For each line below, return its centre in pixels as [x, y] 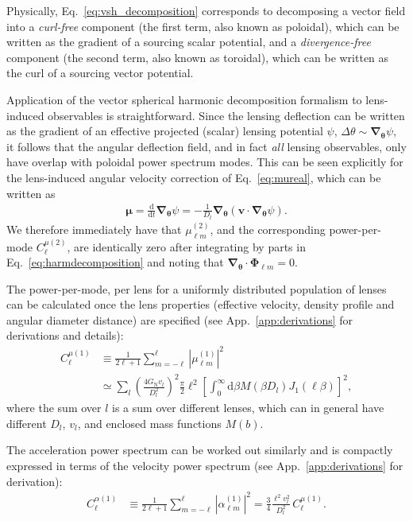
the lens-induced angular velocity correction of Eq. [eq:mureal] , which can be [194, 177]
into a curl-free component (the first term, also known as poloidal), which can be [203, 26]
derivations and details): [65, 335]
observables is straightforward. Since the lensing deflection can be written [226, 115]
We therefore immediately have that [94, 229]
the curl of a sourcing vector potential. [100, 73]
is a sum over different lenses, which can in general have [248, 408]
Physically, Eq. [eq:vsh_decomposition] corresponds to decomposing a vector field [206, 10]
